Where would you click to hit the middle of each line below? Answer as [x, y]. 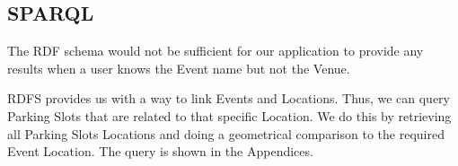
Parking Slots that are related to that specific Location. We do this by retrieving [229, 115]
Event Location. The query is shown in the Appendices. [160, 151]
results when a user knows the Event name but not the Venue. [179, 68]
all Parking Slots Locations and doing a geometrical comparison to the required [226, 133]
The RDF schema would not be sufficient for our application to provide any [216, 51]
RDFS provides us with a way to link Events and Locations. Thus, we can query [229, 98]
